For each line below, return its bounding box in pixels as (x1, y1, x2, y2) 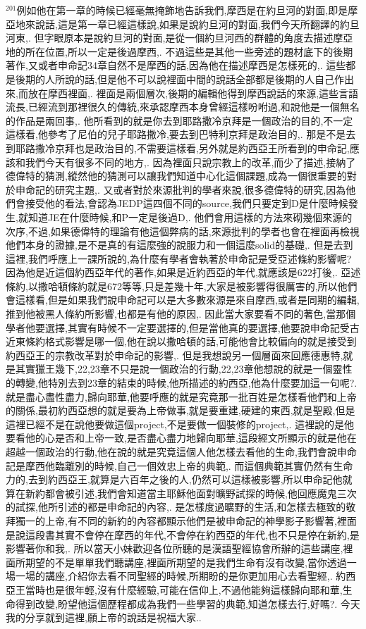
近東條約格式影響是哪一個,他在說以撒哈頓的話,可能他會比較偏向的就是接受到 (6, 334, 357, 349)
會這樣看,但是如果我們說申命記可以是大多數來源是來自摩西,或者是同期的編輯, (6, 292, 360, 307)
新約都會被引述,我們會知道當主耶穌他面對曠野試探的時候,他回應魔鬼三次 (25, 485, 357, 500)
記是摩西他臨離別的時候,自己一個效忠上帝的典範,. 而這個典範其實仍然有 (6, 458, 334, 473)
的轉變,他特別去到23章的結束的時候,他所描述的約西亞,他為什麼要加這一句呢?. (6, 375, 358, 390)
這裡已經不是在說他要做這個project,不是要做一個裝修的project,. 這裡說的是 (6, 416, 344, 431)
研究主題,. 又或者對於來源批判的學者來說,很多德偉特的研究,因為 (54, 182, 346, 197)
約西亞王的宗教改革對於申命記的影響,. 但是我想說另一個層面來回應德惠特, (6, 347, 343, 362)
